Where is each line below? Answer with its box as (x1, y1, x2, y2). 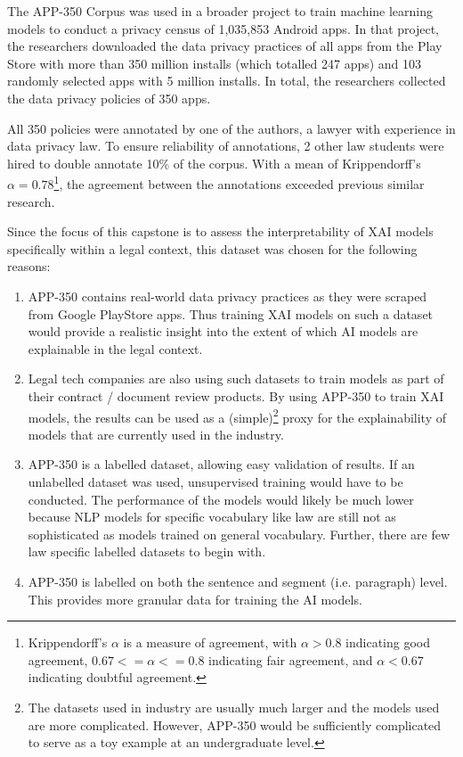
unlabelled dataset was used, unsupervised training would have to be (28, 472, 403, 490)
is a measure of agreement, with (123, 633, 297, 652)
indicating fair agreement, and (208, 650, 373, 669)
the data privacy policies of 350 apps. (7, 88, 211, 107)
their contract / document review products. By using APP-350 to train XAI (28, 386, 444, 405)
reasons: (7, 257, 51, 276)
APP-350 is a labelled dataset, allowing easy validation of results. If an (28, 455, 415, 473)
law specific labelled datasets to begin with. (28, 542, 266, 561)
